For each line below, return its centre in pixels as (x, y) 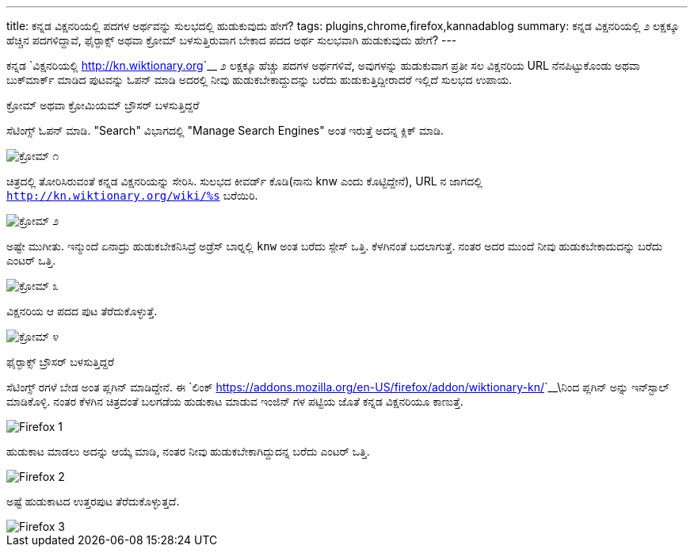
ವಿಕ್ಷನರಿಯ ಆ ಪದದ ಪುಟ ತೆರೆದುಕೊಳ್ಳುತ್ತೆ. (82, 311)
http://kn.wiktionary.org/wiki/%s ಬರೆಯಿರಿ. (132, 195)
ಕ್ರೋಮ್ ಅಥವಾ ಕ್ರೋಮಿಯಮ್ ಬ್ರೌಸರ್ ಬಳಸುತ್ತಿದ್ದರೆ (103, 105)
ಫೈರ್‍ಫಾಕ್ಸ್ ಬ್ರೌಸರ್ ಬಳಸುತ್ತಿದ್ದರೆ (60, 362)
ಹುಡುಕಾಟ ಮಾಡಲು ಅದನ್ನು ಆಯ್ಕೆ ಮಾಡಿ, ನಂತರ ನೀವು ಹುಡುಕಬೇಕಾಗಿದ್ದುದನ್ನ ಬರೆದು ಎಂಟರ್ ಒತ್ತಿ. (188, 451)
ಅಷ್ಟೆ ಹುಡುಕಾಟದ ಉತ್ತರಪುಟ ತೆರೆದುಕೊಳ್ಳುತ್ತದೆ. (93, 501)
